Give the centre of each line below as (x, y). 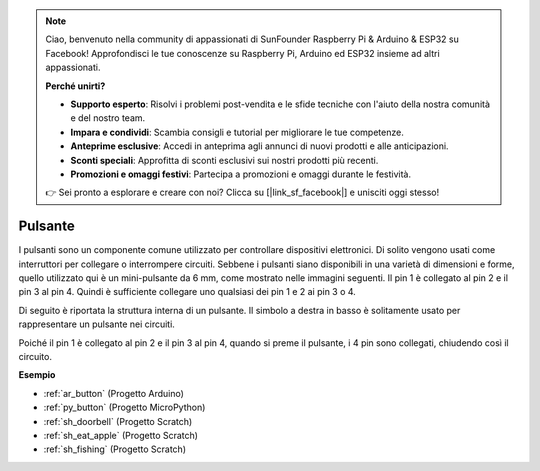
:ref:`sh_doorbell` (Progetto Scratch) (118, 421)
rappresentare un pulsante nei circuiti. (96, 324)
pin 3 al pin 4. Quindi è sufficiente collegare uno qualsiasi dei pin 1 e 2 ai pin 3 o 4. (187, 292)
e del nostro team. (108, 118)
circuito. (35, 356)
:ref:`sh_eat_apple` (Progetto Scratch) (121, 435)
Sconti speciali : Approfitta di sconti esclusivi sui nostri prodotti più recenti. (224, 160)
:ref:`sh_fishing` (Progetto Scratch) (115, 449)
